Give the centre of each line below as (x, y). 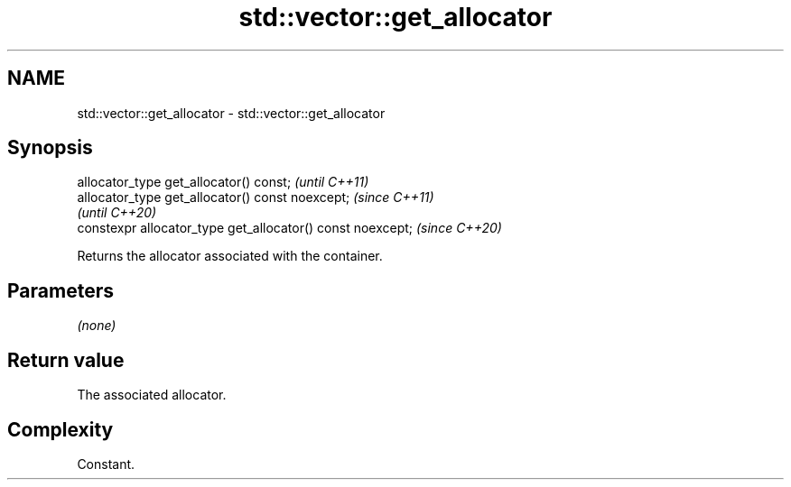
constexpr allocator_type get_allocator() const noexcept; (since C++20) (289, 228)
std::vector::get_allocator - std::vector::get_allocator (231, 113)
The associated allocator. (152, 395)
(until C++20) (117, 213)
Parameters (60, 290)
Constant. (106, 464)
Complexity (60, 429)
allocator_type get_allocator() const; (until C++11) (223, 182)
